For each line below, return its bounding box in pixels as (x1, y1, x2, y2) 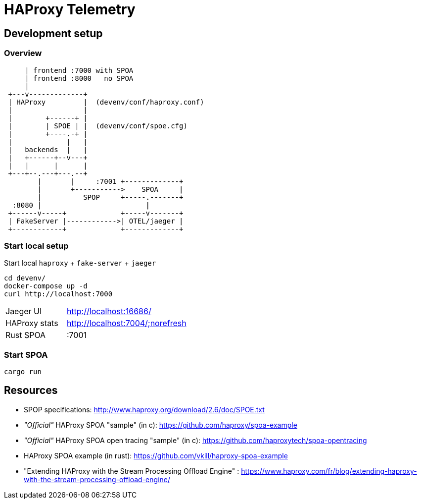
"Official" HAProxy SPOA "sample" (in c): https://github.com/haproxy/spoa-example (24, 420, 297, 429)
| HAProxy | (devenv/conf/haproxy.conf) (8, 98, 204, 106)
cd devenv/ (4, 274, 46, 282)
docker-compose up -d (4, 282, 88, 290)
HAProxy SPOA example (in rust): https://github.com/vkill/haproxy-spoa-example (24, 451, 288, 460)
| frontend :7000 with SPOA (25, 66, 134, 74)
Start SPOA (4, 349, 48, 360)
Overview (4, 48, 42, 58)
